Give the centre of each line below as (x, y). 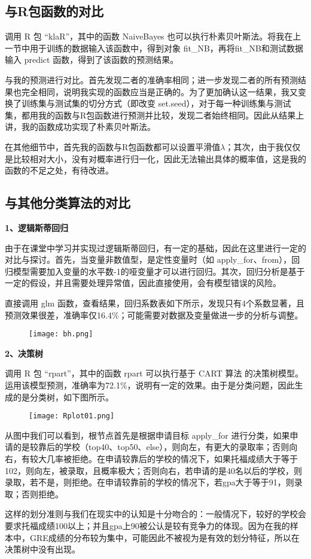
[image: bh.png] (61, 334)
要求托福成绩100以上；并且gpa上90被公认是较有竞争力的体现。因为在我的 (147, 525)
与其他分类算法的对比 (68, 203)
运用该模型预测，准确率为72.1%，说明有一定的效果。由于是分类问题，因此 (150, 385)
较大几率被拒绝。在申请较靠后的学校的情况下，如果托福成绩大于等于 (164, 458)
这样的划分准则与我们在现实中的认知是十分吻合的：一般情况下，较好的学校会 (155, 514)
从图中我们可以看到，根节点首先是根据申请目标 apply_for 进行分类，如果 (147, 435)
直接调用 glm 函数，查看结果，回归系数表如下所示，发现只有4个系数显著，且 (155, 303)
